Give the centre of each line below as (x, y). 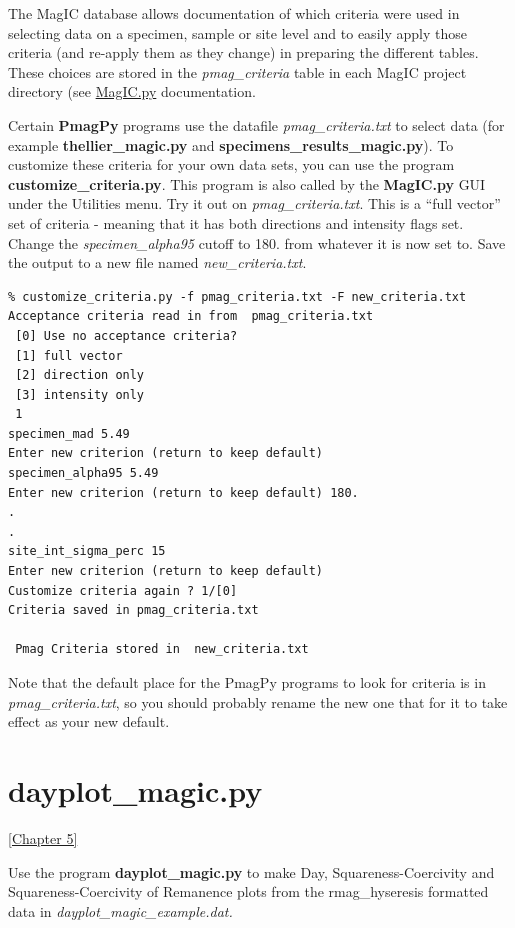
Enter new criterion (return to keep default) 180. (183, 492)
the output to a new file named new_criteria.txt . (157, 262)
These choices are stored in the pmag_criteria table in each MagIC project (237, 71)
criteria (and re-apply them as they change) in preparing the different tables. (243, 52)
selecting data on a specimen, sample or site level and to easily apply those (237, 32)
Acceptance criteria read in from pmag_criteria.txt (191, 316)
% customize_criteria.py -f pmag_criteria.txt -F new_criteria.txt (237, 296)
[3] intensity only (80, 394)
